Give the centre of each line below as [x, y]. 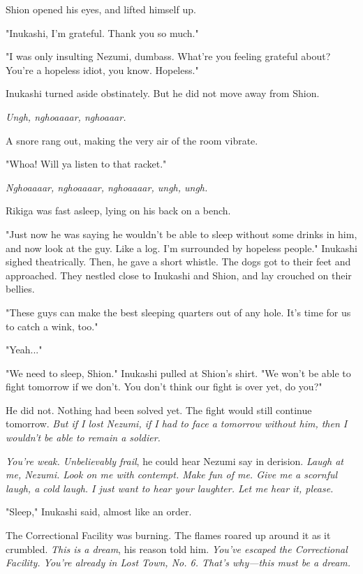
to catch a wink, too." [52, 326]
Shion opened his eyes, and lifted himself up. [101, 9]
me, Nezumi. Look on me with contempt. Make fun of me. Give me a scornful [172, 474]
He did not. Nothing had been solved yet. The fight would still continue [159, 410]
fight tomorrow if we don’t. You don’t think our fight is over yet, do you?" [164, 387]
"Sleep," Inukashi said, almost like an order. [99, 512]
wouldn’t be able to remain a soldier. [83, 437]
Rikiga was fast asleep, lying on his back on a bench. [118, 211]
